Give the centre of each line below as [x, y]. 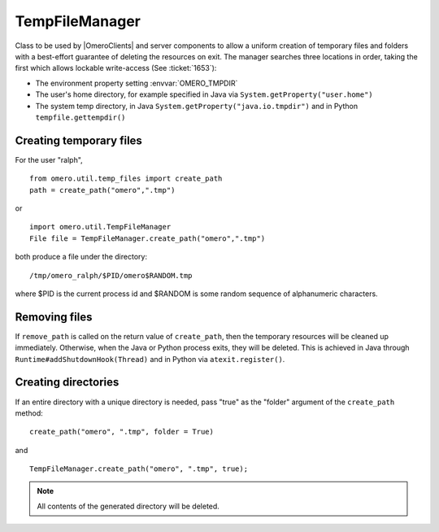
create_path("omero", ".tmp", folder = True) [122, 432]
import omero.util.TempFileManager [100, 227]
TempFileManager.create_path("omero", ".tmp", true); [139, 469]
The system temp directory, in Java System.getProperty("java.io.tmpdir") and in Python [196, 106]
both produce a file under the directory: [81, 257]
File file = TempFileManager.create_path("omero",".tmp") [148, 238]
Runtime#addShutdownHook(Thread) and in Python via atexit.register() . [150, 359]
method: [29, 413]
